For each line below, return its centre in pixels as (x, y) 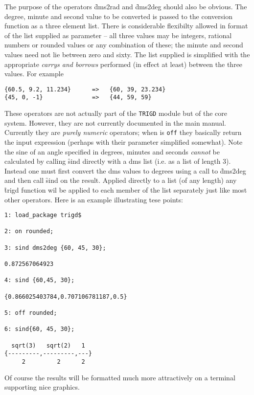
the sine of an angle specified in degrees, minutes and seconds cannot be (112, 151)
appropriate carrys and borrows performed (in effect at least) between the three (124, 64)
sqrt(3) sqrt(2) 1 (48, 345)
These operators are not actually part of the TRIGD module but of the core (116, 113)
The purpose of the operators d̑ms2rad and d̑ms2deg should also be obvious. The (126, 6)
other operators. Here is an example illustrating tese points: (94, 199)
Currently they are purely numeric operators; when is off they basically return (123, 132)
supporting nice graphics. (42, 387)
